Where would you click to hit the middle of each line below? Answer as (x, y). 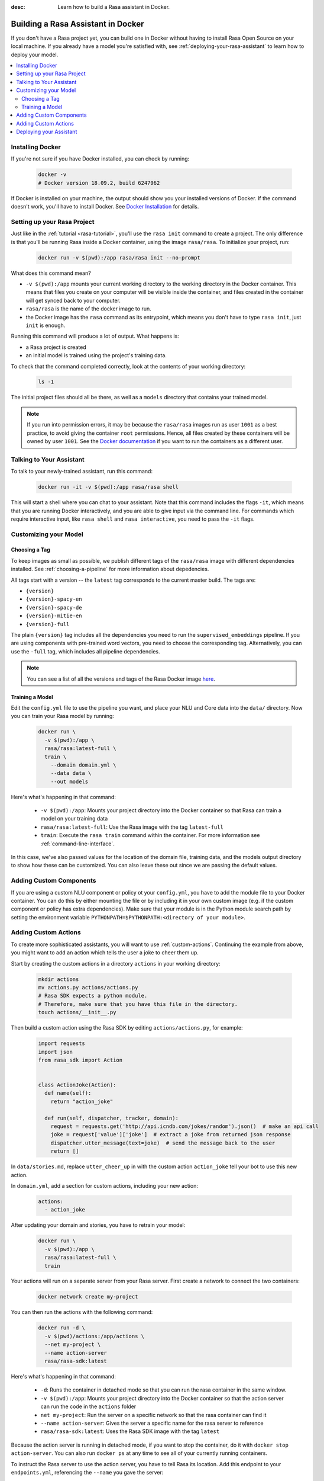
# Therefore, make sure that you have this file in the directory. (138, 1004)
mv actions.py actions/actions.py (88, 987)
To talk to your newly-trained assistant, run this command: (82, 472)
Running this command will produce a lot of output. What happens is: (95, 336)
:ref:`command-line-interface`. (77, 844)
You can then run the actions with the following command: (82, 1312)
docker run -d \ (62, 1328)
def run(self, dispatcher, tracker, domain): (111, 1118)
